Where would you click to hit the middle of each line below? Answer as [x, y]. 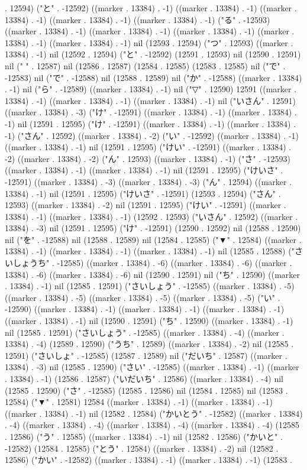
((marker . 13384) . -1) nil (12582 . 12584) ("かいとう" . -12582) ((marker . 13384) [154, 413]
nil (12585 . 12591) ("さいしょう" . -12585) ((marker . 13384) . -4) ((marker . [145, 332]
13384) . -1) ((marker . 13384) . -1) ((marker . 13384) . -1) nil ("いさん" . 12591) [151, 100]
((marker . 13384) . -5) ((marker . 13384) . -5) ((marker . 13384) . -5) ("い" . [143, 297]
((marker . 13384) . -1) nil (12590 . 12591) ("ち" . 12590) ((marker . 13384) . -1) [149, 321]
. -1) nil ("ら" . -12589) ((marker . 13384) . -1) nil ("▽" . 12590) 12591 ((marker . [151, 89]
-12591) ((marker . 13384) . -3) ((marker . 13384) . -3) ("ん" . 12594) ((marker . [148, 181]
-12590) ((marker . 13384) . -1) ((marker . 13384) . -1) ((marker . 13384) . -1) [145, 309]
